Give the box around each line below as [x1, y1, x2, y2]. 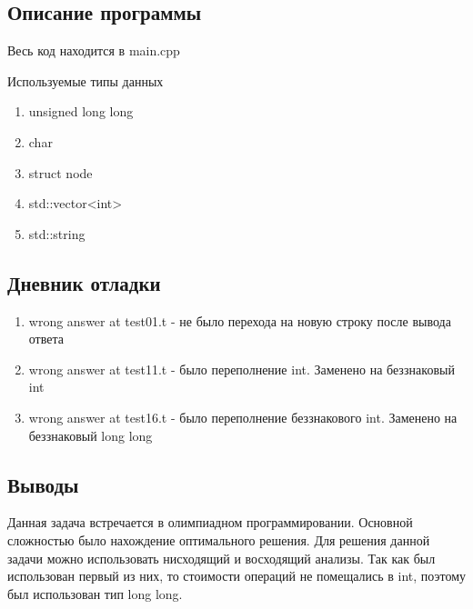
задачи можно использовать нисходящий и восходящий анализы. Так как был [7, 548, 436, 567]
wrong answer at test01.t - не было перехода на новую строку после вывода [28, 311, 451, 330]
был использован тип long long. [7, 584, 183, 603]
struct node [28, 163, 93, 182]
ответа [28, 329, 64, 348]
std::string [28, 224, 86, 243]
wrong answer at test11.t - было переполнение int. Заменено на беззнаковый [28, 359, 455, 378]
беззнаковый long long [28, 425, 153, 444]
